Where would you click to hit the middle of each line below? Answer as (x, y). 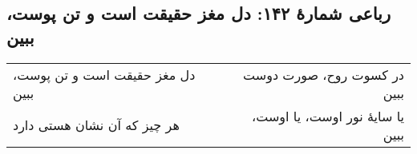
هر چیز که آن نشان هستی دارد (96, 125)
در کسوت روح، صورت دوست (324, 74)
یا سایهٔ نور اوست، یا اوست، (328, 116)
